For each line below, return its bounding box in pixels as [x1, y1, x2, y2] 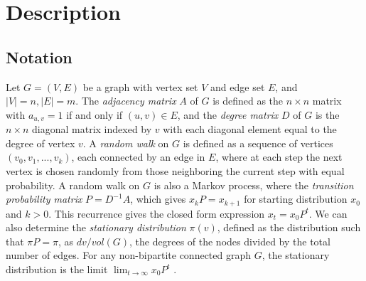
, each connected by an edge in [71, 149, 205, 164]
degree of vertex [6, 135, 75, 150]
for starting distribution [244, 191, 348, 206]
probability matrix [6, 191, 82, 206]
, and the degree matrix [177, 107, 279, 122]
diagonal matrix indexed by [32, 122, 152, 137]
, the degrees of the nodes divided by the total [129, 233, 330, 248]
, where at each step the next [215, 149, 343, 164]
